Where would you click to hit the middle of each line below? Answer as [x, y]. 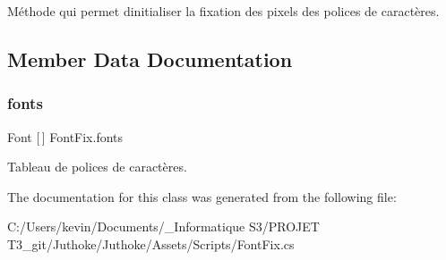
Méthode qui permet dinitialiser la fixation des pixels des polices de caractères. [223, 11]
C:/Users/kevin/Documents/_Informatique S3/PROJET [163, 226]
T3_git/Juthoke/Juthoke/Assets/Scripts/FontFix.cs [151, 243]
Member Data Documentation [150, 59]
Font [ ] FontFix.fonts [65, 136]
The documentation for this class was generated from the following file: [202, 196]
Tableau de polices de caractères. [97, 167]
